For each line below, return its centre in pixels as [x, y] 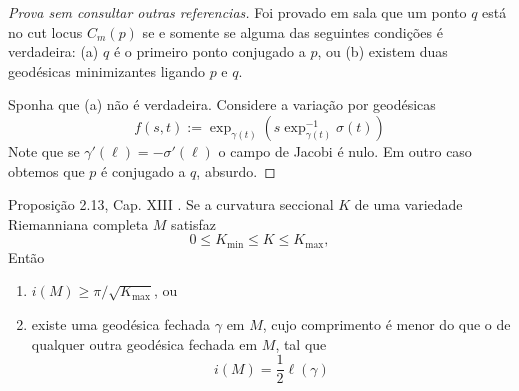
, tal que [301, 343]
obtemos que [46, 170]
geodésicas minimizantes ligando [106, 70]
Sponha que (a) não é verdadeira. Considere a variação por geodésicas [222, 104]
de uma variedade [408, 204]
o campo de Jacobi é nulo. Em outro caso [345, 150]
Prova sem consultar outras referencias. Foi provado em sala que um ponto [237, 12]
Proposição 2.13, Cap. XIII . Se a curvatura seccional [171, 204]
